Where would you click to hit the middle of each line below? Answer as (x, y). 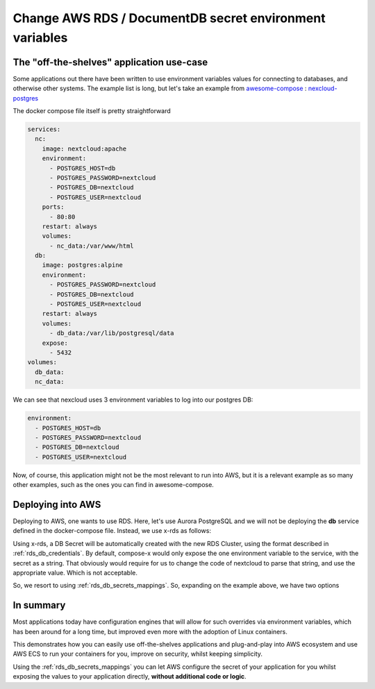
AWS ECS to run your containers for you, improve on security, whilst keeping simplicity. (138, 654)
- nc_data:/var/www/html (92, 246)
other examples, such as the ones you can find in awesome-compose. (114, 485)
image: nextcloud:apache (84, 148)
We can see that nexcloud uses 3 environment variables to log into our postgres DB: (133, 400)
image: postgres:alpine (82, 265)
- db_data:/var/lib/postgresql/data (112, 333)
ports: (53, 207)
